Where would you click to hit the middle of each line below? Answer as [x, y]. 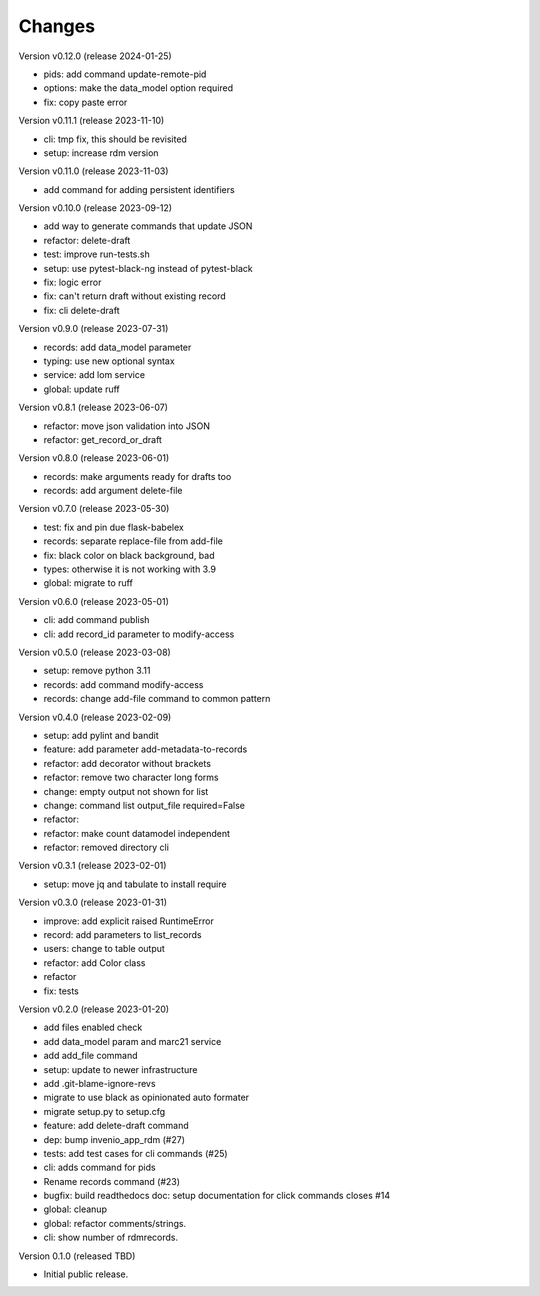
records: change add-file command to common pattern [157, 699]
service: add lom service [94, 375]
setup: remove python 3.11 [97, 671]
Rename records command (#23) [111, 1181]
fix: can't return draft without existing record [134, 296]
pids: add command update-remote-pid [125, 74]
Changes [56, 26]
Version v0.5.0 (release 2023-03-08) [95, 652]
